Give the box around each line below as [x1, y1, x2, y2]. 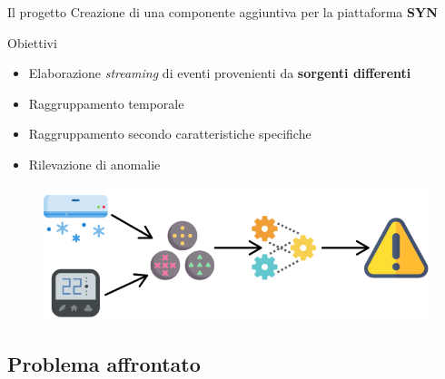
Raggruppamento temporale [28, 93, 184, 112]
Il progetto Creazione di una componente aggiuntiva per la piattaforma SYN [7, 3, 438, 21]
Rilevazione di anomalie [28, 154, 161, 173]
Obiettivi [7, 33, 57, 52]
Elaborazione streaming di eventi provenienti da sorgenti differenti [28, 63, 411, 83]
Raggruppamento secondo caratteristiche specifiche [28, 124, 311, 143]
